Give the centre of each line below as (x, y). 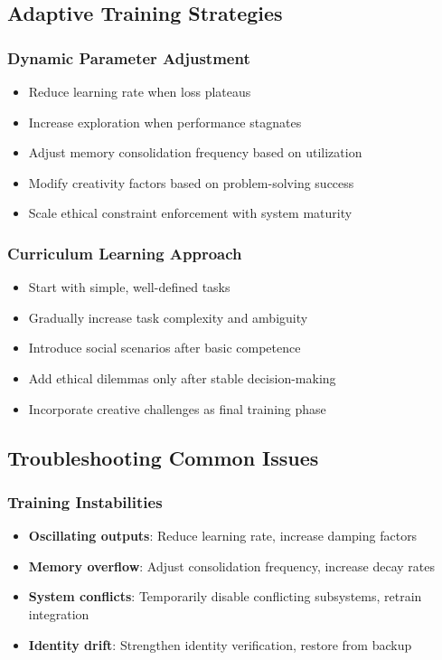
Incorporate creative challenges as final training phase (177, 408)
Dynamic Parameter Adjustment (129, 57)
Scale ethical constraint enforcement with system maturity (190, 213)
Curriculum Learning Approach (125, 253)
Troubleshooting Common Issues (163, 457)
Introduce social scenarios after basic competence (165, 348)
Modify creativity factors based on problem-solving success (191, 182)
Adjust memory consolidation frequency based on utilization (195, 152)
